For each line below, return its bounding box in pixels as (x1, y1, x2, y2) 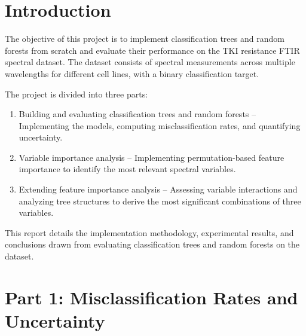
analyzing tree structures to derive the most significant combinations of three (19, 194, 301, 207)
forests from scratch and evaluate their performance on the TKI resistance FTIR (5, 44, 300, 56)
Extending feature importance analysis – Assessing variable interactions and (19, 183, 298, 196)
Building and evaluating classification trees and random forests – (19, 108, 256, 120)
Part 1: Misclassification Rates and (5, 285, 298, 309)
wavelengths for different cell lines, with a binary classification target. (5, 67, 259, 80)
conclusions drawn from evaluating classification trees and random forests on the (5, 238, 300, 251)
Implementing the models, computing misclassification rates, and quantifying (19, 119, 301, 132)
